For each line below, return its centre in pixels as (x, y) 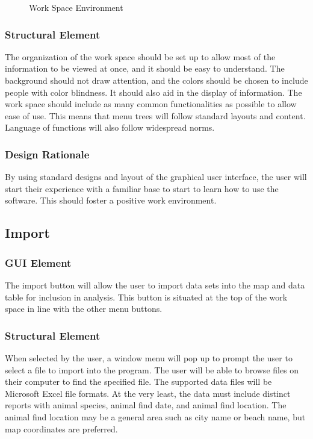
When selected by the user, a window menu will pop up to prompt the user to (149, 357)
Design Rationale (47, 154)
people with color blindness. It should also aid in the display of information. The (153, 92)
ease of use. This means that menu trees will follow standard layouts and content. (155, 115)
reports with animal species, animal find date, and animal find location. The (146, 405)
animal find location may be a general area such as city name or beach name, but (155, 416)
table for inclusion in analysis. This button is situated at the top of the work (146, 297)
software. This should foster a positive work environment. (111, 200)
